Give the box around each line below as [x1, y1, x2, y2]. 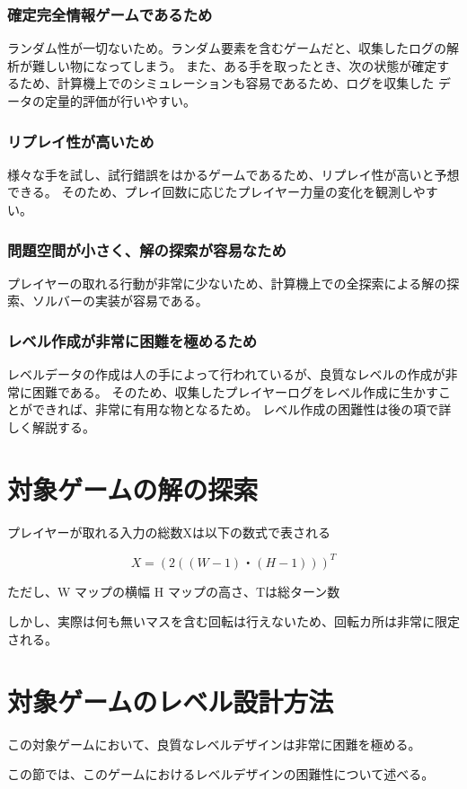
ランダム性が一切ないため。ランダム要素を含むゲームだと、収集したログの [7, 39, 447, 58]
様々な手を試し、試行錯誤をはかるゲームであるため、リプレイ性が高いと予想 [7, 164, 460, 183]
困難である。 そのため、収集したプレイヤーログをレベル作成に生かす [31, 382, 439, 401]
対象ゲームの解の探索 [7, 470, 259, 507]
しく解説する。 [7, 418, 95, 436]
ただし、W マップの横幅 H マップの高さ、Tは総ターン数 [7, 581, 340, 600]
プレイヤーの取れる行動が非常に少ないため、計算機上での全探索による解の [7, 273, 447, 292]
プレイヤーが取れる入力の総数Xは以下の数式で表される [7, 522, 331, 541]
